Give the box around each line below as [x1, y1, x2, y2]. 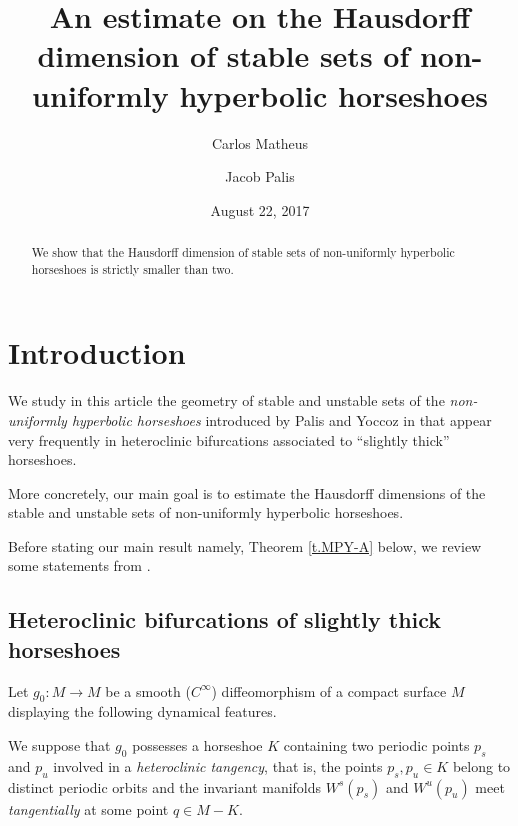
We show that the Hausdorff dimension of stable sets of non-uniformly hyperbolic [31, 244, 455, 261]
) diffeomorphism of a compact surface [211, 680, 447, 701]
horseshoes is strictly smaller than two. [31, 260, 234, 277]
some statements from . [8, 555, 151, 576]
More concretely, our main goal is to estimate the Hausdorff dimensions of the [8, 482, 486, 503]
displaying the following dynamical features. [8, 701, 277, 722]
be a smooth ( [105, 680, 191, 701]
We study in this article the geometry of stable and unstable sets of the [8, 390, 445, 411]
